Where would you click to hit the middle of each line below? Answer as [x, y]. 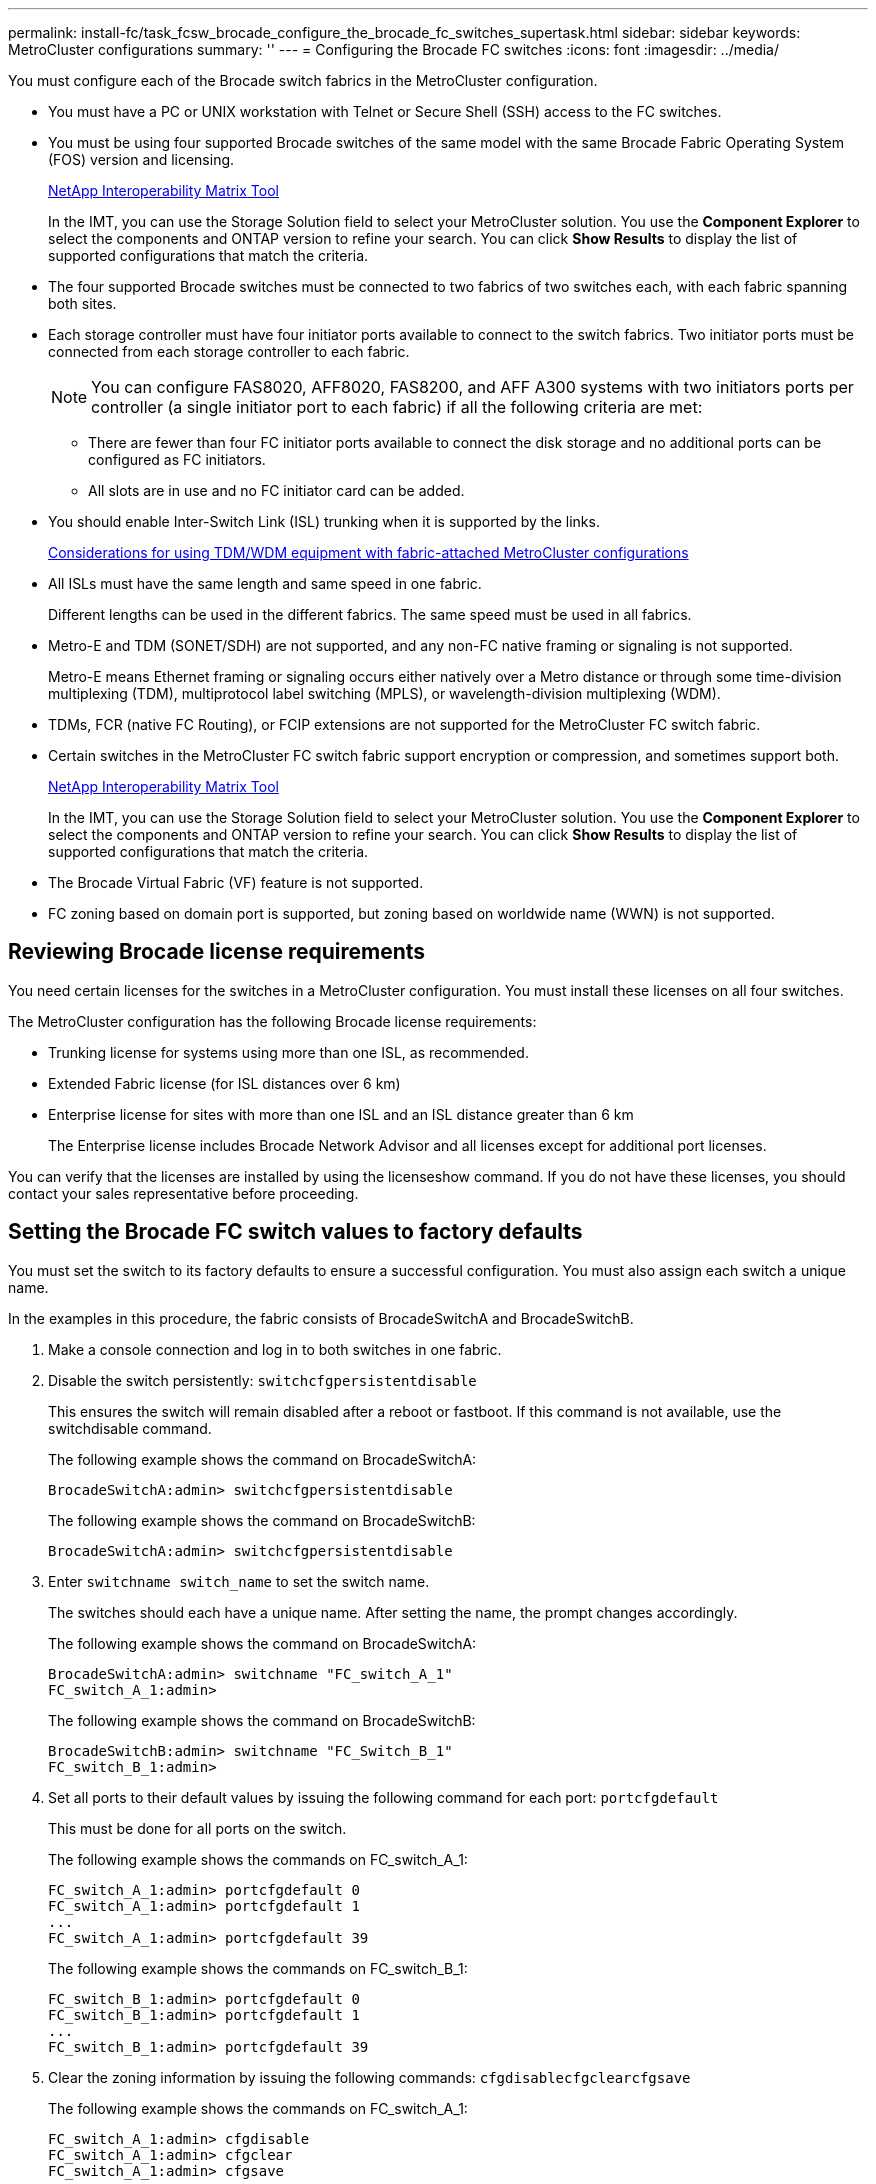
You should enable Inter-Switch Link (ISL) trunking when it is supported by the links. [324, 521]
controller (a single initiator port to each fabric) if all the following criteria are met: [397, 407]
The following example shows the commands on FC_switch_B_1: [258, 1968]
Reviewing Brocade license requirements [217, 952]
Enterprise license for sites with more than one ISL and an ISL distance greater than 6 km [341, 1114]
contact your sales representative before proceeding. [183, 1193]
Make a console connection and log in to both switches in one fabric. [275, 1349]
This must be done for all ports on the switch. [197, 1828]
